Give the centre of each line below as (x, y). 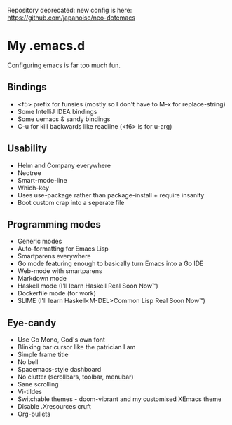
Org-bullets (34, 414)
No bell (28, 362)
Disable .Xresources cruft (54, 407)
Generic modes (40, 242)
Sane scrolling (38, 384)
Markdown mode (42, 279)
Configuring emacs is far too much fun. (64, 65)
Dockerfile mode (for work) (57, 293)
